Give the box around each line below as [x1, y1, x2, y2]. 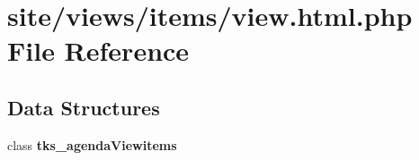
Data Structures [7, 93, 160, 121]
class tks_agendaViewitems [7, 135, 177, 154]
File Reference [7, 32, 190, 69]
